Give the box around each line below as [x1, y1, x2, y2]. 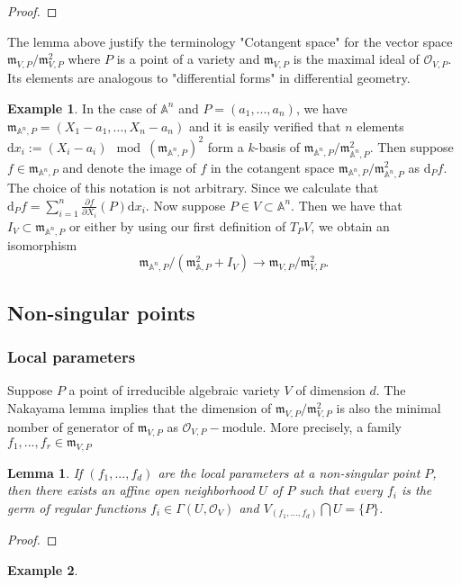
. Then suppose [369, 137, 454, 156]
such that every [299, 481, 383, 499]
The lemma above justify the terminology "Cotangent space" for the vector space [7, 31, 453, 50]
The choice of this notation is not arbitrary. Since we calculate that [7, 178, 379, 197]
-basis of [254, 137, 301, 156]
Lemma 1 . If [7, 463, 83, 481]
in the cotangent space [210, 157, 335, 176]
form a [207, 137, 244, 156]
